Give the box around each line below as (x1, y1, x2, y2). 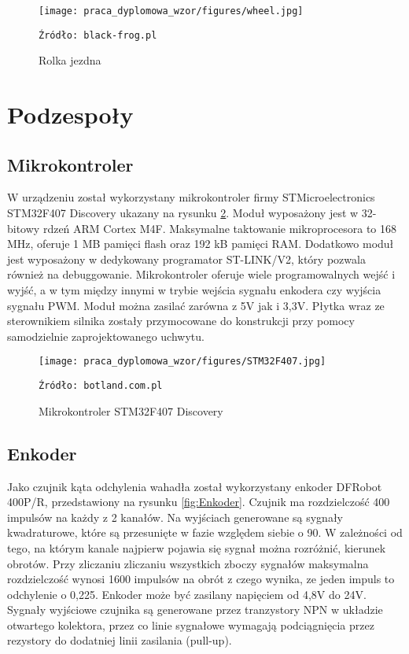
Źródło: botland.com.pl (39, 380, 163, 392)
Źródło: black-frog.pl (39, 29, 157, 41)
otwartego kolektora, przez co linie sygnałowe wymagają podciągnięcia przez (7, 616, 374, 633)
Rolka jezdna (39, 52, 101, 68)
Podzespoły (7, 98, 134, 131)
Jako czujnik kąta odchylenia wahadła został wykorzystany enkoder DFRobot (7, 478, 382, 494)
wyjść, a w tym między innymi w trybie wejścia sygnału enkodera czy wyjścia (7, 282, 381, 298)
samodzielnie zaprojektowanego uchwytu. (7, 327, 204, 344)
